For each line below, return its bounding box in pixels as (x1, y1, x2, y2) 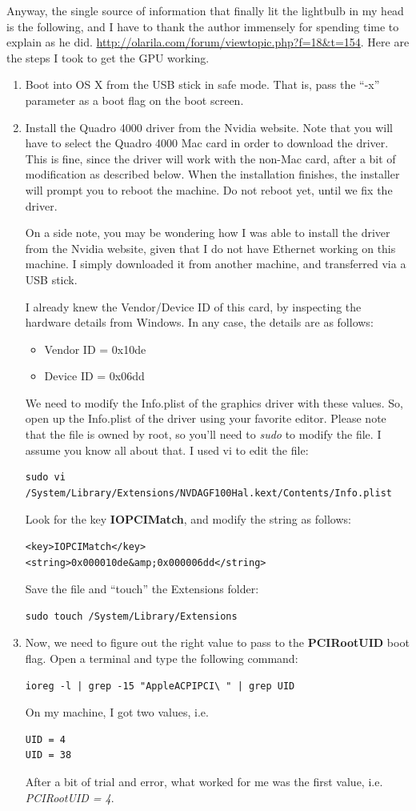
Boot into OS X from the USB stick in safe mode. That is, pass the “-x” (25, 76, 380, 93)
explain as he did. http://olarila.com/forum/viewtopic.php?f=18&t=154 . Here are (6, 34, 410, 50)
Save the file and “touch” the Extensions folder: (25, 580, 259, 597)
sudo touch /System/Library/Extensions (25, 610, 238, 622)
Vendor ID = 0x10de (44, 340, 146, 357)
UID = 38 (25, 749, 72, 761)
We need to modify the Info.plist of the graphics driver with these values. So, (25, 394, 403, 411)
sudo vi (25, 472, 66, 484)
